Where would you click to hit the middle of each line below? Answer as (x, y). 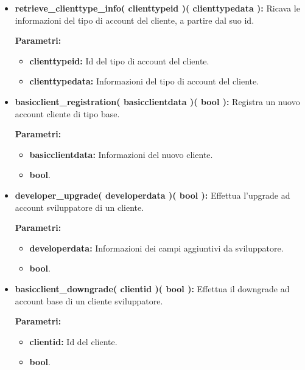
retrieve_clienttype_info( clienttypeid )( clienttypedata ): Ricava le (157, 8)
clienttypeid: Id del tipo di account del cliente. (119, 60)
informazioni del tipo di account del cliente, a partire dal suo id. (135, 20)
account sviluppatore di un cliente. (79, 207)
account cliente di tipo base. (67, 113)
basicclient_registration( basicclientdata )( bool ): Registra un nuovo (157, 101)
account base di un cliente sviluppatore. (89, 300)
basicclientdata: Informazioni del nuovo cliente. (121, 154)
